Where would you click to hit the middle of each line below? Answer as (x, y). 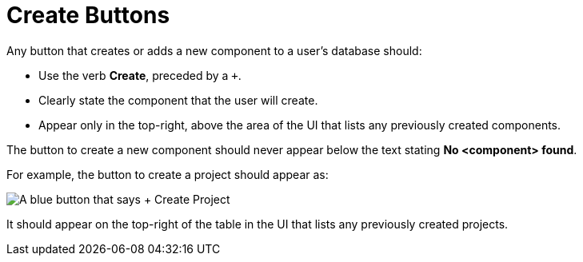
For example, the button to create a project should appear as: (168, 174)
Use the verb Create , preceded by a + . (140, 75)
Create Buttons (88, 15)
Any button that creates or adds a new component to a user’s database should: (214, 50)
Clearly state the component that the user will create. (178, 100)
